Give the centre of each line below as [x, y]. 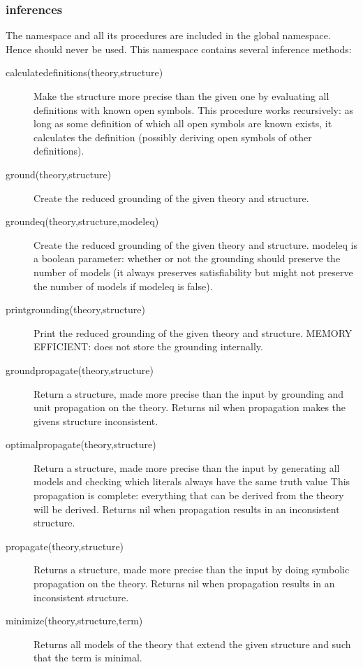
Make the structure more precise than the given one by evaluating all [181, 96]
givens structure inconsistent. [96, 421]
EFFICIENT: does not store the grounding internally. [148, 346]
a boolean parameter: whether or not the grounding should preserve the [187, 258]
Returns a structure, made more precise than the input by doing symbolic [192, 569]
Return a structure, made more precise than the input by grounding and [188, 393]
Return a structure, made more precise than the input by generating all [187, 467]
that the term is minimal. [88, 658]
